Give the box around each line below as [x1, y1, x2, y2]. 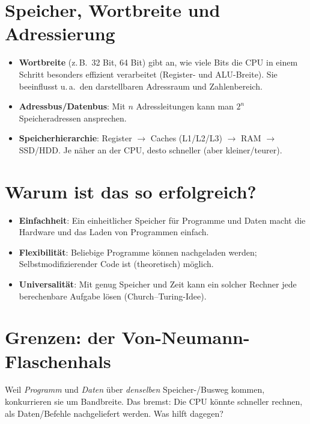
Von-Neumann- [121, 325, 250, 349]
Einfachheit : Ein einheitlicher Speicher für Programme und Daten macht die [19, 214, 306, 226]
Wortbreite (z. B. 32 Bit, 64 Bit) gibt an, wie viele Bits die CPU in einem [19, 56, 298, 69]
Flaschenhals [5, 348, 111, 373]
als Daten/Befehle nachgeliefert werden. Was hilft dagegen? [5, 407, 223, 419]
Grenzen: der [5, 325, 115, 349]
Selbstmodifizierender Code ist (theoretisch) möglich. [19, 257, 214, 270]
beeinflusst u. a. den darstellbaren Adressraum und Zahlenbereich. [19, 79, 263, 92]
